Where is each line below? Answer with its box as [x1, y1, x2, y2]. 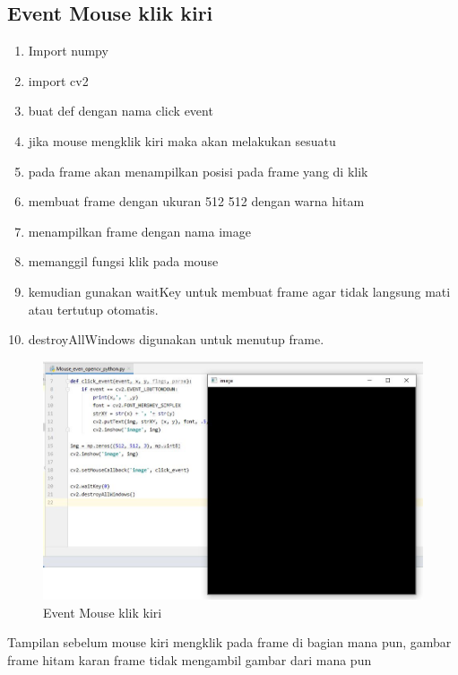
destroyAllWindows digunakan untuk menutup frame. [28, 330, 324, 349]
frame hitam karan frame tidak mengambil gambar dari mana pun [7, 650, 372, 669]
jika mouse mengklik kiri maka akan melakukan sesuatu [28, 131, 336, 150]
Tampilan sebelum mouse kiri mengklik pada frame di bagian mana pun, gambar [7, 633, 452, 652]
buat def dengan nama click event [28, 101, 213, 120]
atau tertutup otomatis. [28, 299, 159, 318]
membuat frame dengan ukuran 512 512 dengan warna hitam [28, 192, 365, 211]
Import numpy [28, 41, 108, 60]
